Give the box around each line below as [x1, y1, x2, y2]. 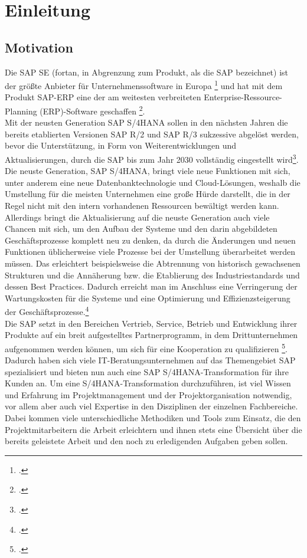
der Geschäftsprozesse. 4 [5, 304, 89, 318]
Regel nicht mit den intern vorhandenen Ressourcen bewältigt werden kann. [5, 199, 279, 212]
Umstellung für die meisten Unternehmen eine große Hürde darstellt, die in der [5, 188, 290, 200]
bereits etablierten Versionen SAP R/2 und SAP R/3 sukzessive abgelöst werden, [5, 127, 299, 140]
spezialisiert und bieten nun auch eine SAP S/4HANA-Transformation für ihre [5, 365, 289, 378]
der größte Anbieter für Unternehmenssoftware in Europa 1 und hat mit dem [5, 78, 283, 91]
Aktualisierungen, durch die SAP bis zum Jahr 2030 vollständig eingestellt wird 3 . [5, 152, 299, 165]
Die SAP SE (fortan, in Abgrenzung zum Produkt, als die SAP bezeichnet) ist [5, 65, 289, 78]
